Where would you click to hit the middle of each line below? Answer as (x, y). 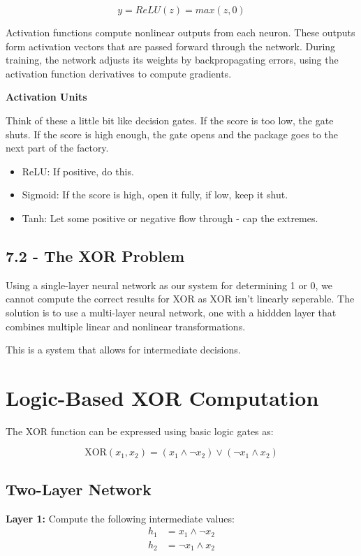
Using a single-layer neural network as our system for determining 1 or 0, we (169, 285)
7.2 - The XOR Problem (95, 255)
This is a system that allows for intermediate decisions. (123, 350)
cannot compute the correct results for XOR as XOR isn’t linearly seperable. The (180, 299)
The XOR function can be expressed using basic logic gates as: (140, 431)
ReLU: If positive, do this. (78, 171)
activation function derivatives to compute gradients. (119, 73)
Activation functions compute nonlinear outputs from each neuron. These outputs (180, 32)
